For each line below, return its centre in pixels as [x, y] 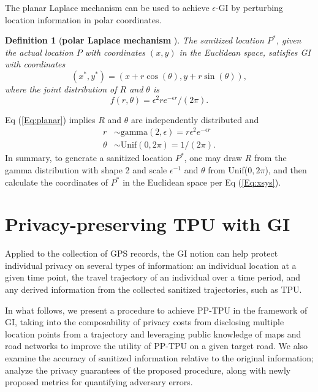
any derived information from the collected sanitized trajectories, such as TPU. [153, 289]
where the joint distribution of [61, 89]
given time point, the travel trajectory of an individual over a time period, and [153, 277]
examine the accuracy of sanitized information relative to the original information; [159, 358]
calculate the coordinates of [57, 182]
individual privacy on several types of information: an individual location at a [151, 265]
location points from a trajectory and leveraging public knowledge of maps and [153, 334]
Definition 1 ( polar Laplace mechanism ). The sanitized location [134, 40]
